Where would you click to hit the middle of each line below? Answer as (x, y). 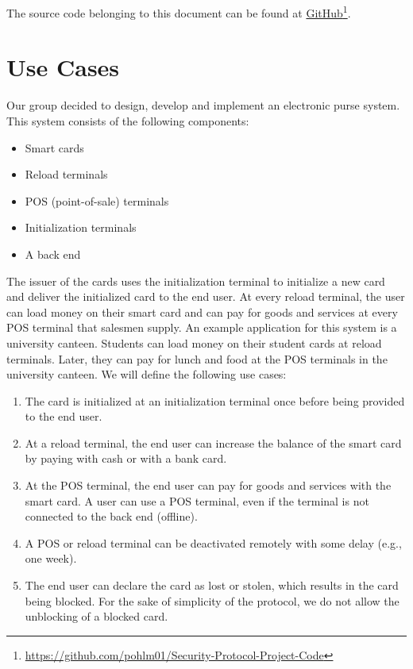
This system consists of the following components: (128, 120)
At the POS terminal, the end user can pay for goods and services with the (208, 485)
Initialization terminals (81, 227)
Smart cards (54, 147)
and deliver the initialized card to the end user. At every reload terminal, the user (206, 296)
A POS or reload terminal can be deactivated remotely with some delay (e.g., (213, 542)
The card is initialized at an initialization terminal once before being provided (215, 400)
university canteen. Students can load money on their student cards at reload (194, 342)
